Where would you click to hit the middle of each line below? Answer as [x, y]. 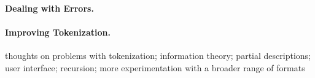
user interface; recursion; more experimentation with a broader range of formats [155, 67]
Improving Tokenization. [58, 32]
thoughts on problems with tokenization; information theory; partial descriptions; [158, 55]
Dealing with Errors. [49, 8]
